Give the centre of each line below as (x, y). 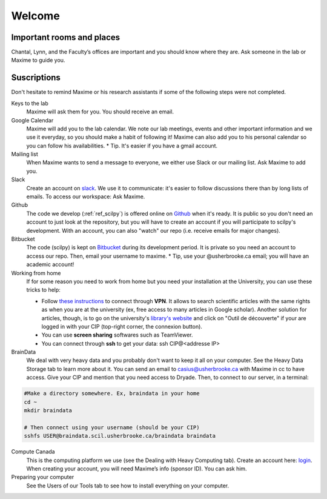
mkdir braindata (48, 410)
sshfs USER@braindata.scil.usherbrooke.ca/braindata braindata (120, 436)
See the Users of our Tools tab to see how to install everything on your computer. (128, 486)
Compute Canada (33, 452)
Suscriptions (36, 78)
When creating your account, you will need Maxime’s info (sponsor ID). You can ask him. (137, 468)
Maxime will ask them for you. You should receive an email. (100, 112)
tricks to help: (43, 290)
